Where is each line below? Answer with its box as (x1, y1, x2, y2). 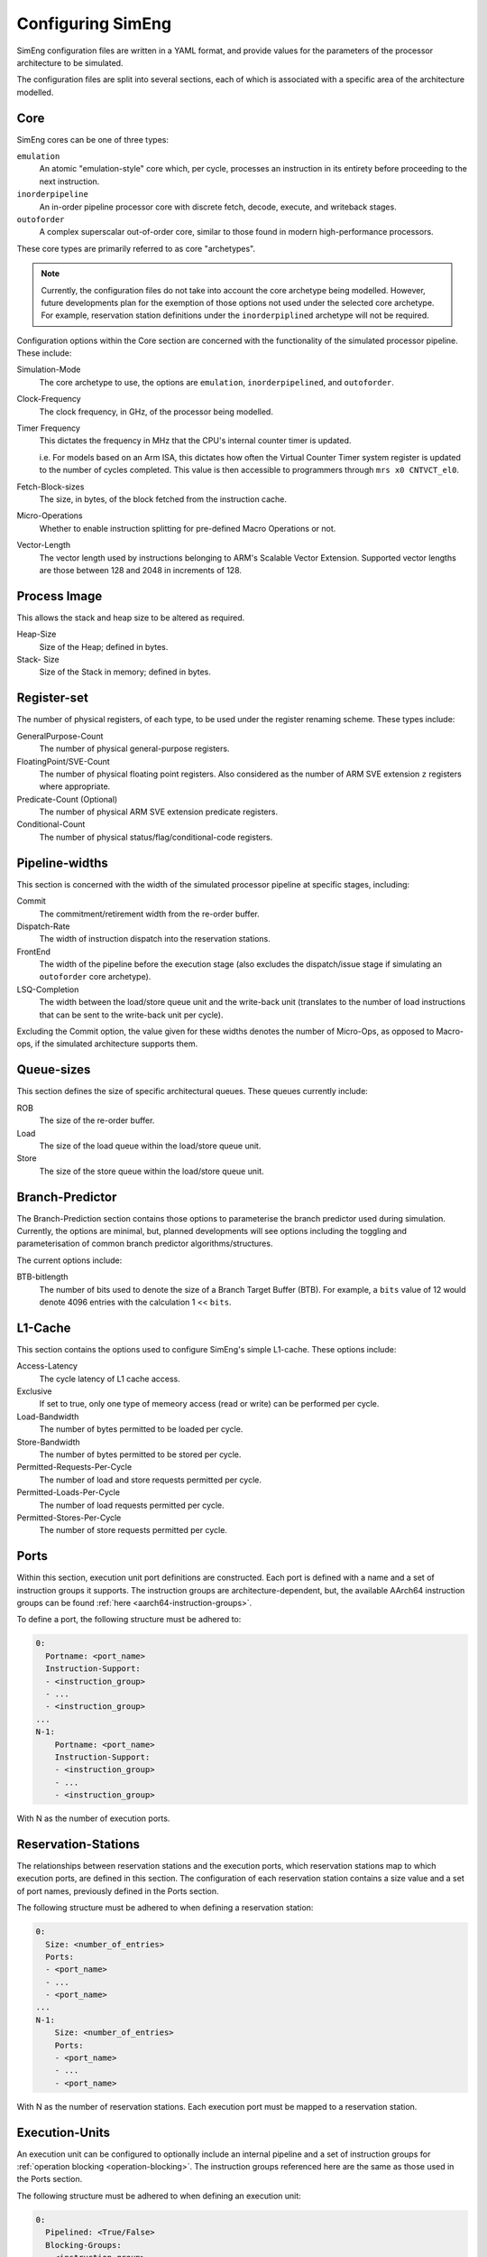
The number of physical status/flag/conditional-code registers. (39, 831, 273, 842)
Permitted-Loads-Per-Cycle (16, 1487, 121, 1498)
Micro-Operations (16, 510, 83, 521)
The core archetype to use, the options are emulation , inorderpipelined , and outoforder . (39, 376, 394, 387)
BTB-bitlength (16, 1271, 69, 1282)
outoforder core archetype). (39, 971, 152, 982)
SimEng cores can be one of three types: (16, 134, 169, 144)
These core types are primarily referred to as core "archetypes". (16, 243, 256, 254)
